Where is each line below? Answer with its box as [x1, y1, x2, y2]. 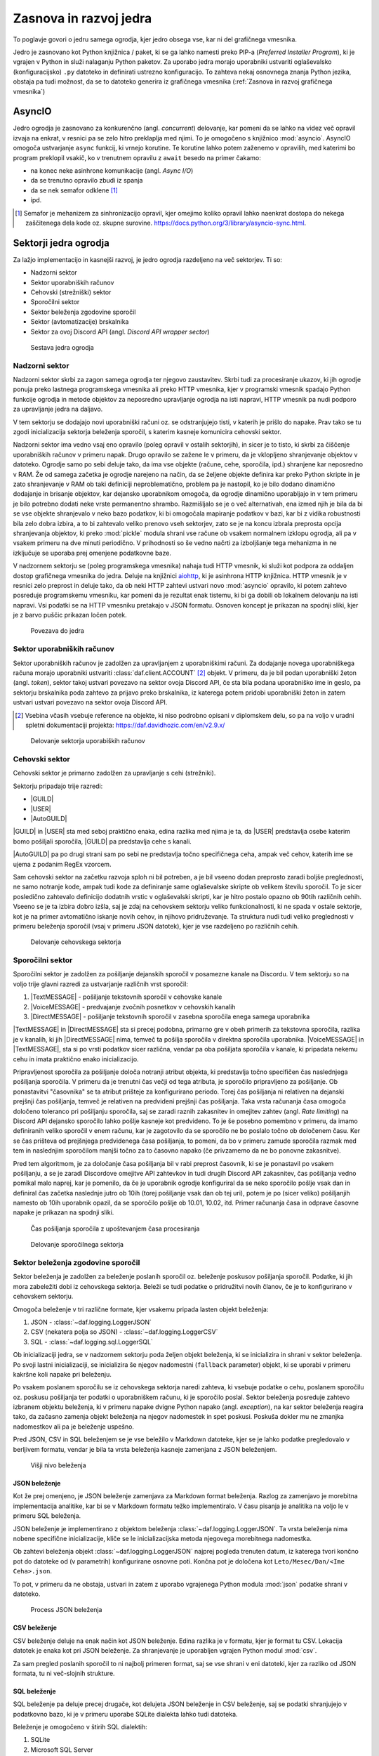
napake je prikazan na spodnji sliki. [13, 1208, 114, 1217]
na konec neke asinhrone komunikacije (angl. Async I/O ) [30, 166, 194, 175]
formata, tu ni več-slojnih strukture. [13, 1669, 115, 1677]
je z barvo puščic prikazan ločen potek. [13, 611, 127, 620]
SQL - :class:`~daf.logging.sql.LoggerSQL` [30, 1337, 154, 1346]
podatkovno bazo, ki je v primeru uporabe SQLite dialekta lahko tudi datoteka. [13, 1710, 238, 1718]
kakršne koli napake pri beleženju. [13, 1370, 112, 1378]
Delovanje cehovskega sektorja [30, 938, 121, 946]
